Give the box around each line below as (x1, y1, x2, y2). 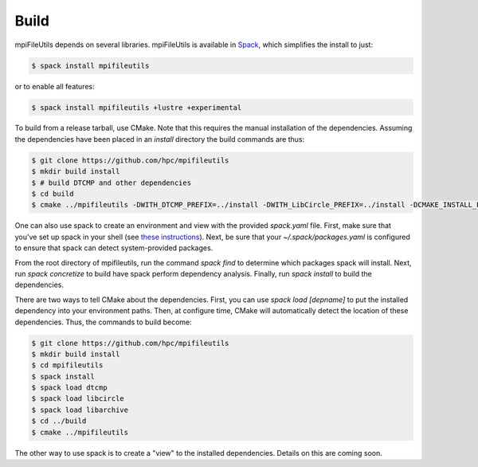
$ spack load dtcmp (31, 383, 108, 392)
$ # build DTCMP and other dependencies (31, 178, 191, 187)
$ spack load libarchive (31, 405, 129, 414)
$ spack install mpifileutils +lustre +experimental (31, 103, 242, 112)
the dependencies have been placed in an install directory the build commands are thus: (14, 134, 305, 143)
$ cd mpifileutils (31, 361, 104, 370)
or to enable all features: (14, 81, 95, 91)
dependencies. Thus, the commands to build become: (14, 317, 193, 327)
